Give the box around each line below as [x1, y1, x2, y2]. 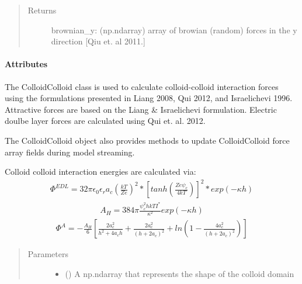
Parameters [27, 248, 68, 260]
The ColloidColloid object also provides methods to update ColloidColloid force [5, 134, 290, 146]
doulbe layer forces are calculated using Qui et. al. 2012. [5, 115, 206, 127]
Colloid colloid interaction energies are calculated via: [5, 165, 196, 178]
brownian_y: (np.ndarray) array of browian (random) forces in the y [51, 23, 297, 36]
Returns [27, 4, 57, 16]
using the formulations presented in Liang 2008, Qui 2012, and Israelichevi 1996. [5, 92, 293, 104]
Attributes [5, 58, 48, 70]
